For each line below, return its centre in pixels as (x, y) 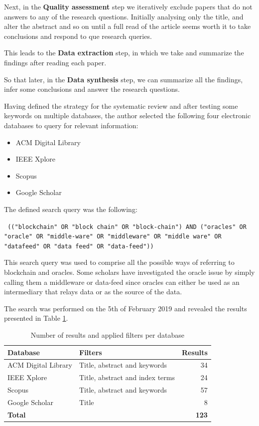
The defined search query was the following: (71, 209)
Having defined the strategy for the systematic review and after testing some (121, 106)
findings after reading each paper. (55, 62)
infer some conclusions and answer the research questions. (92, 89)
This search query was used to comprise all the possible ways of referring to (119, 262)
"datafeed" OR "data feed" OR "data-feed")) (79, 246)
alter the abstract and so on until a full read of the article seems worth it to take (128, 26)
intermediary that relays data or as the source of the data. (93, 292)
